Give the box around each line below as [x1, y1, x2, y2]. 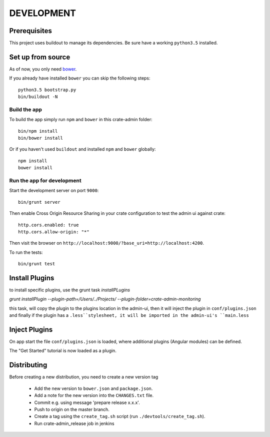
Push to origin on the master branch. [34, 406, 110, 412]
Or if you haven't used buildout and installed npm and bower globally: [9, 146, 156, 152]
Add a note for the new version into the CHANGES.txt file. [34, 392, 154, 398]
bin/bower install [18, 135, 63, 141]
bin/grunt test [18, 261, 55, 267]
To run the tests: [9, 249, 43, 255]
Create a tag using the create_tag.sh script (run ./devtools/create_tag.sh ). [34, 413, 205, 419]
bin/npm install [18, 128, 58, 134]
